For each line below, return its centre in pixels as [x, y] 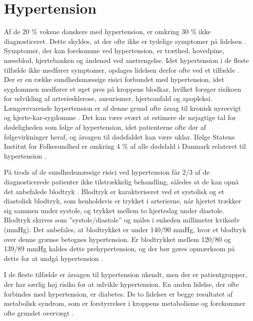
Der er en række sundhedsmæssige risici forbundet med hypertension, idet [114, 79]
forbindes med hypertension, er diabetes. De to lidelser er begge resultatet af [118, 293]
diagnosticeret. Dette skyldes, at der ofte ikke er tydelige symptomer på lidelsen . [125, 41]
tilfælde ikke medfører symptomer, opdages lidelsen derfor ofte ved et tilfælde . [122, 70]
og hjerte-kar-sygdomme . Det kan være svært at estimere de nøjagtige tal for [120, 117]
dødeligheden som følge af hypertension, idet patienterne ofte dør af [105, 127]
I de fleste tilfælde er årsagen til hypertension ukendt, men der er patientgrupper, [126, 274]
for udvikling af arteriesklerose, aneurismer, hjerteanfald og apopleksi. [108, 98]
